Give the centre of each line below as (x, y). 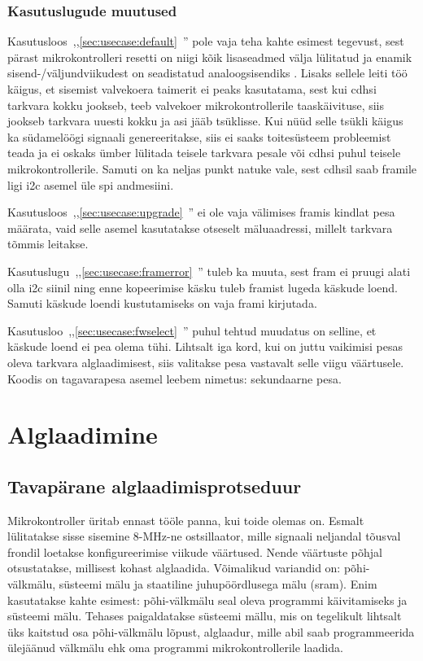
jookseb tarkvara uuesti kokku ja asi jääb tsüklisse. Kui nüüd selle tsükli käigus (205, 121)
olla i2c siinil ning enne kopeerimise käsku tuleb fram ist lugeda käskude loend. (203, 287)
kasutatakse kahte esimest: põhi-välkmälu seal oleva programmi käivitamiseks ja (207, 600)
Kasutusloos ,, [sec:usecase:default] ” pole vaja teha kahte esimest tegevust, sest (206, 41)
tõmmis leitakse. (48, 244)
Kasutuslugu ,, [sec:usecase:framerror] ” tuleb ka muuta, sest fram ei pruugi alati (209, 271)
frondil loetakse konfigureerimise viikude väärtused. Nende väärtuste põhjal (195, 552)
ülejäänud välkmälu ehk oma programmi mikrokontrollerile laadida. (175, 648)
